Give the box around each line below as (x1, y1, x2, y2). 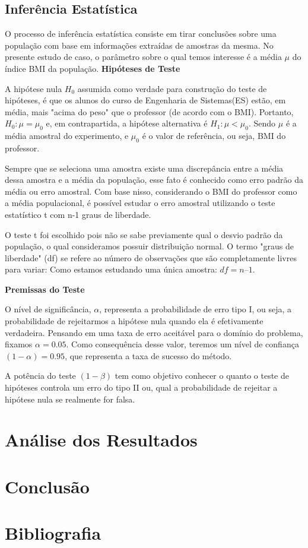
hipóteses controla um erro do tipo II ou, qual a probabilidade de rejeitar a (5, 381, 278, 394)
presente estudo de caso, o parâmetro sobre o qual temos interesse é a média (5, 50, 282, 63)
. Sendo (248, 117, 276, 129)
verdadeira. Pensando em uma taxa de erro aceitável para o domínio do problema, (5, 326, 303, 338)
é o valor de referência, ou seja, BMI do (142, 129, 286, 142)
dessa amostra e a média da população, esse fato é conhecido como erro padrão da (5, 173, 303, 186)
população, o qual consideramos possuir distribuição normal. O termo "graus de (5, 240, 294, 252)
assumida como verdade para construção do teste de (77, 82, 267, 94)
